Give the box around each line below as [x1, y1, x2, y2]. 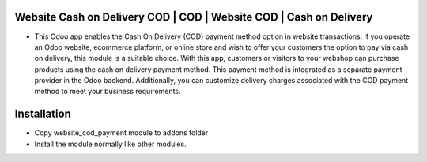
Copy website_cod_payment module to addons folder [34, 128, 209, 138]
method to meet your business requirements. [34, 87, 181, 96]
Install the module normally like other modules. [34, 139, 187, 149]
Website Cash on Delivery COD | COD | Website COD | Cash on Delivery [14, 10, 373, 24]
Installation [14, 107, 71, 121]
